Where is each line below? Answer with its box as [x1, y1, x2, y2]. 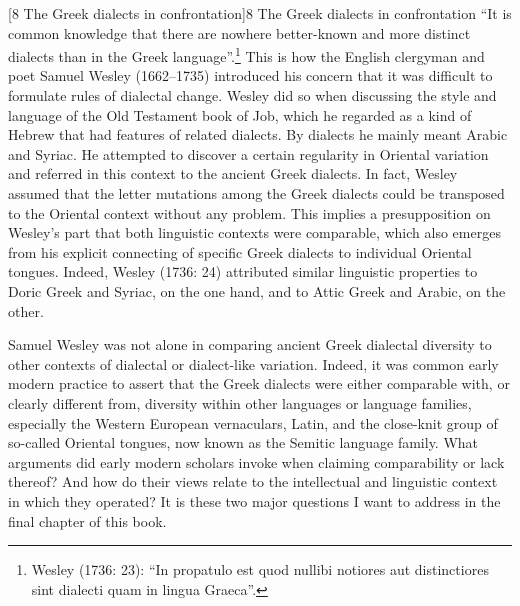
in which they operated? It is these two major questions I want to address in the [8, 490, 501, 511]
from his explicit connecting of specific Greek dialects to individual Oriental [8, 241, 472, 262]
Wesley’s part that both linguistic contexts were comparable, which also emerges [8, 222, 501, 243]
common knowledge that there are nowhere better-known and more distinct [8, 22, 471, 43]
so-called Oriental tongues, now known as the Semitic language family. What [8, 432, 479, 453]
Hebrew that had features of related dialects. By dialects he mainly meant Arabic [8, 124, 508, 145]
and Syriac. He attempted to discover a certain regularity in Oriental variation [8, 143, 489, 164]
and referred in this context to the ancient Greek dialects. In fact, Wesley [8, 163, 458, 184]
